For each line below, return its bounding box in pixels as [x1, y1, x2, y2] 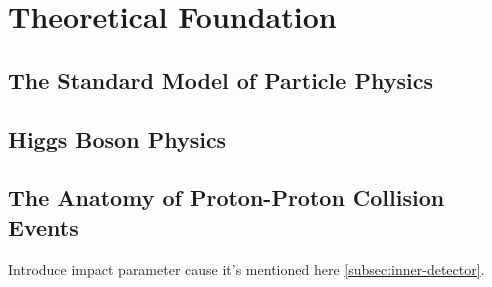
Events [8, 211, 79, 242]
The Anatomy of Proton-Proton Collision [8, 182, 445, 213]
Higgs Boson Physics [8, 123, 227, 154]
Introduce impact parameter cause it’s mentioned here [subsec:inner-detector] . [8, 258, 485, 279]
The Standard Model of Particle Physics [8, 64, 433, 95]
